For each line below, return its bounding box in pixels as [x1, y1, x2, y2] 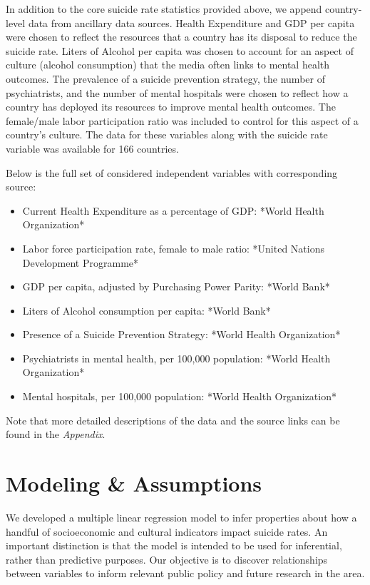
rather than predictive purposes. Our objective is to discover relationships [6, 551, 328, 566]
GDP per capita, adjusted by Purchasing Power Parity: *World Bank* [22, 279, 330, 294]
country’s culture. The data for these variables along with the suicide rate [6, 127, 328, 142]
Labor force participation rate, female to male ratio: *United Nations [22, 240, 325, 255]
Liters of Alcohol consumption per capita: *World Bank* [22, 302, 271, 317]
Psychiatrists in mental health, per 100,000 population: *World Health [22, 350, 331, 365]
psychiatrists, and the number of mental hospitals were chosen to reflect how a [6, 85, 349, 100]
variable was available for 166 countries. [6, 141, 179, 156]
